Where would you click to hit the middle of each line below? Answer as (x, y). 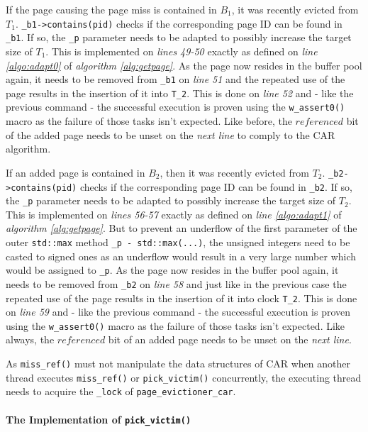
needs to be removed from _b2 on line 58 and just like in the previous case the (176, 283)
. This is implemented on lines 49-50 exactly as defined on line (182, 51)
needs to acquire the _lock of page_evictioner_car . (121, 391)
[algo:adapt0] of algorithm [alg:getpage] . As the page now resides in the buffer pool (184, 65)
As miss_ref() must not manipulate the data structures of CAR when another (178, 364)
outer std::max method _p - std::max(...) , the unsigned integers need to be (178, 242)
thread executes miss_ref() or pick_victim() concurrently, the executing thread (184, 377)
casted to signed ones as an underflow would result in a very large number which (181, 256)
